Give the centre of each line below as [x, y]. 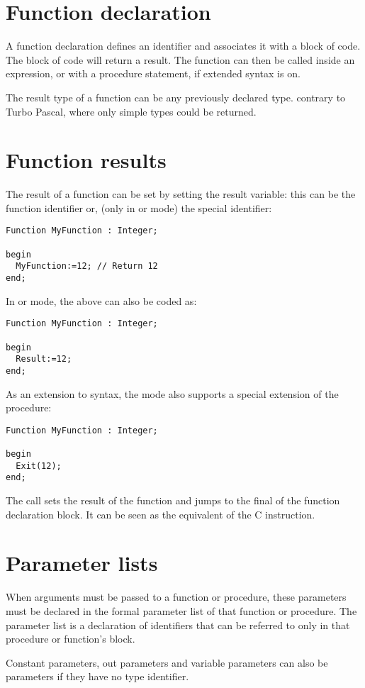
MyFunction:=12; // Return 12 [87, 266]
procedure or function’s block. [71, 639]
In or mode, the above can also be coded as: [101, 300]
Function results [86, 160]
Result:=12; [44, 359]
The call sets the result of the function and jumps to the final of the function [173, 500]
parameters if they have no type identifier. [97, 676]
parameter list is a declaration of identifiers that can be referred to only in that [178, 625]
